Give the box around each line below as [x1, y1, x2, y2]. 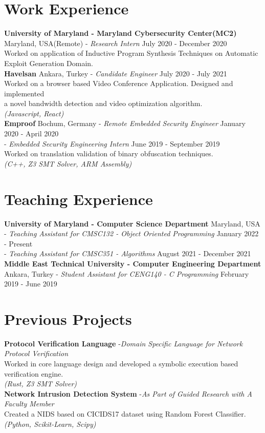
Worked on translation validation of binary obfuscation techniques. [4, 148, 213, 159]
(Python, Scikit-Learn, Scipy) [4, 418, 96, 429]
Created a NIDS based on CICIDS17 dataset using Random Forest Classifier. [4, 408, 246, 419]
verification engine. [4, 368, 63, 379]
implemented [4, 88, 45, 98]
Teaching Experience [4, 188, 153, 209]
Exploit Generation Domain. [4, 57, 94, 68]
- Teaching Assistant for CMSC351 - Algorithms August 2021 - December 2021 [4, 248, 251, 259]
